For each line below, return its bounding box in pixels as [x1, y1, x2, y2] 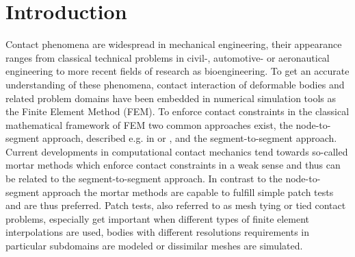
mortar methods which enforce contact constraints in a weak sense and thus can [5, 158, 341, 172]
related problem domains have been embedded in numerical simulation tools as [5, 90, 337, 105]
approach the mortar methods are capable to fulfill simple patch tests [42, 184, 334, 199]
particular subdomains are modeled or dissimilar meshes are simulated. [5, 238, 303, 253]
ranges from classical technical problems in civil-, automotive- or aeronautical [5, 50, 330, 64]
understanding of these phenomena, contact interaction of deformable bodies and [5, 77, 345, 91]
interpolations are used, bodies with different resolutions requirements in [5, 225, 310, 239]
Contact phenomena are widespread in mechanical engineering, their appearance [5, 37, 342, 51]
